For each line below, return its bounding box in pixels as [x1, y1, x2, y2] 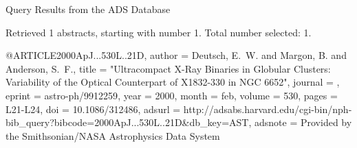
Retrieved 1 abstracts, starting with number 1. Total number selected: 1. [6, 25, 312, 39]
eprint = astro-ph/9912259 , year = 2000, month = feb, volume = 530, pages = [6, 88, 338, 102]
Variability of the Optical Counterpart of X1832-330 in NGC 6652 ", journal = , [6, 75, 340, 89]
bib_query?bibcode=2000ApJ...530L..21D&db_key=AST [6, 115, 249, 129]
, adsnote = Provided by [248, 115, 352, 129]
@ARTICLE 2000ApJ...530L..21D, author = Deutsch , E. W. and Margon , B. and [6, 48, 347, 62]
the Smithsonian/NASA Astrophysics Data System [6, 128, 220, 143]
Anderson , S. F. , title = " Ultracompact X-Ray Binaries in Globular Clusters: [6, 61, 331, 75]
